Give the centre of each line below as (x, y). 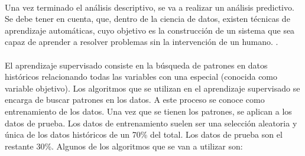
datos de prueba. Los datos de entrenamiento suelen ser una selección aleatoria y (151, 123)
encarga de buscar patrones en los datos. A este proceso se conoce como (135, 100)
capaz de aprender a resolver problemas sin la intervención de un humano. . (142, 42)
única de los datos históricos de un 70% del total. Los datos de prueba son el (144, 134)
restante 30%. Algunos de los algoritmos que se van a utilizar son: (124, 146)
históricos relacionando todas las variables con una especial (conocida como (141, 77)
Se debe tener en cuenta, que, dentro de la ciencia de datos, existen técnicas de (147, 19)
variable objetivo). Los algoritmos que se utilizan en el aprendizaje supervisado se (152, 88)
